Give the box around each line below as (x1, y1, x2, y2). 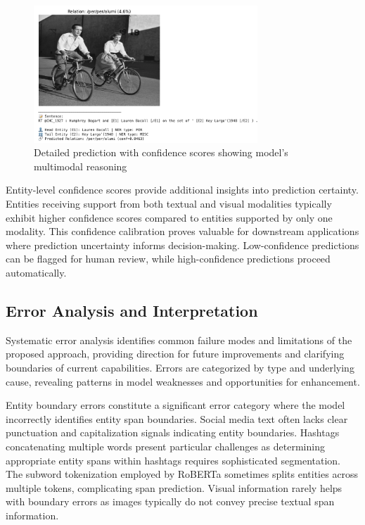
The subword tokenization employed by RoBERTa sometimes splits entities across (6, 467, 359, 481)
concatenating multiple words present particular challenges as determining (6, 438, 325, 453)
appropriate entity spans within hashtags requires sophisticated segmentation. (6, 453, 341, 467)
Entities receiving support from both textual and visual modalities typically (6, 196, 332, 211)
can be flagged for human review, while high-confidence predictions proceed (6, 251, 331, 266)
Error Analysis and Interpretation (6, 299, 258, 321)
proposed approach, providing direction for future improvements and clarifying (6, 346, 345, 361)
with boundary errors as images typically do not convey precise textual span (6, 494, 335, 509)
